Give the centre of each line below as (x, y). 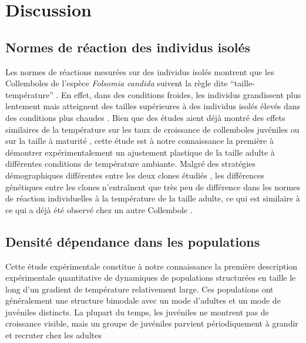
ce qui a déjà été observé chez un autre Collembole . (99, 209)
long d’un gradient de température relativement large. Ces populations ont (139, 289)
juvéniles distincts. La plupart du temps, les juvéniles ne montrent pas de (137, 312)
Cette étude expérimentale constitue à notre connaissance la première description (152, 266)
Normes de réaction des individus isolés (128, 47)
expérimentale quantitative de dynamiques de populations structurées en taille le (151, 278)
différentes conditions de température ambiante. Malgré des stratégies (130, 164)
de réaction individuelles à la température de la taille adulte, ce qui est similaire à (153, 198)
